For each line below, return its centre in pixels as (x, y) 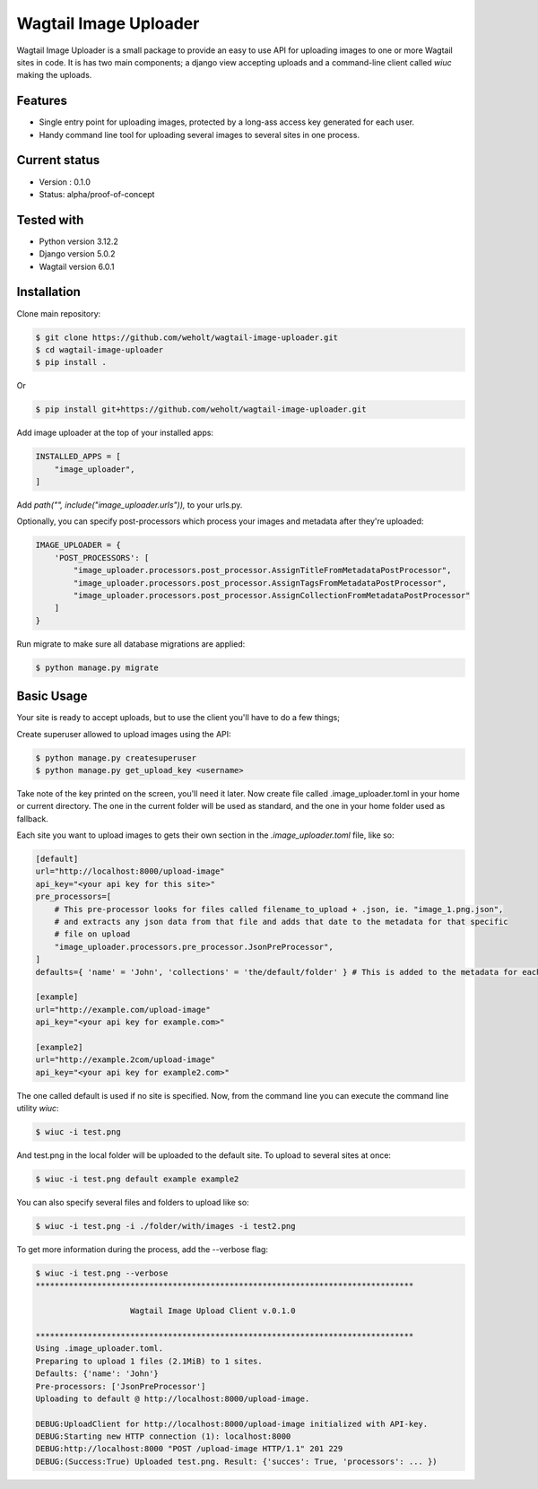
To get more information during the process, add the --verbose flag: (143, 1250)
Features (42, 101)
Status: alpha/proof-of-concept (97, 194)
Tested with (50, 220)
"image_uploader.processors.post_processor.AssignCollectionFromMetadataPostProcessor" (272, 595)
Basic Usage (52, 697)
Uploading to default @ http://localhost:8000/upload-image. (173, 1398)
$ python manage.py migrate (97, 667)
